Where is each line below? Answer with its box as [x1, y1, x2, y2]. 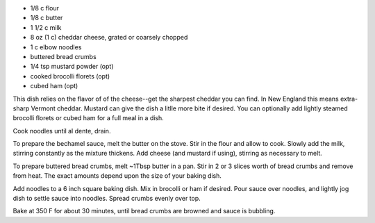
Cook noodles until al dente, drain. [12, 126, 111, 135]
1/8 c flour [30, 4, 59, 12]
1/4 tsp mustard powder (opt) [30, 63, 114, 71]
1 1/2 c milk [30, 23, 62, 31]
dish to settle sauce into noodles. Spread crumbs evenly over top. [12, 195, 201, 203]
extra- [340, 94, 358, 103]
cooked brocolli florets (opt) [30, 72, 110, 80]
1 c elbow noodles [30, 42, 82, 51]
